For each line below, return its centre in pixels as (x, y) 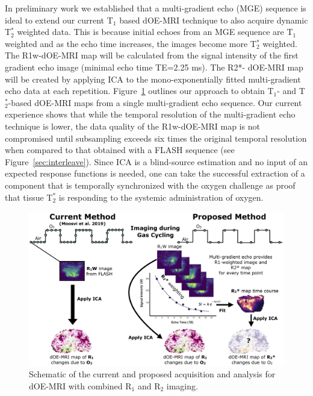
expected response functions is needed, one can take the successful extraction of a (155, 173)
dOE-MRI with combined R (80, 385)
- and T (291, 91)
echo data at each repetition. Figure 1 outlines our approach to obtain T (139, 91)
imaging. (182, 385)
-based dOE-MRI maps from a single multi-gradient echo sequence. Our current (155, 102)
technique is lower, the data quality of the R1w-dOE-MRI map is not (132, 126)
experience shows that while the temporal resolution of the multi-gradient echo (150, 114)
